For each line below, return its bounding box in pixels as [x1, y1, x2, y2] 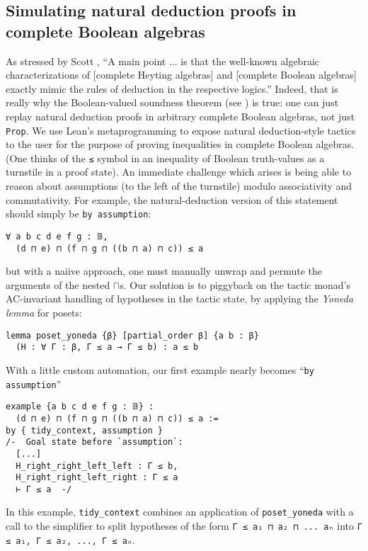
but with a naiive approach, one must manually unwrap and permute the [6, 263, 323, 278]
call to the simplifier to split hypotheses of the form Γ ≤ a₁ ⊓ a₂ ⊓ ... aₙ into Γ [6, 518, 362, 533]
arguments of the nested [6, 277, 110, 292]
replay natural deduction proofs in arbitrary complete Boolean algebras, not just [6, 108, 355, 123]
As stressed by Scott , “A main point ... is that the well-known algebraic [6, 53, 319, 68]
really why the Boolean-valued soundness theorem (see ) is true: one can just [6, 95, 339, 110]
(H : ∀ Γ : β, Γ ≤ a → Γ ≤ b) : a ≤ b [16, 342, 199, 353]
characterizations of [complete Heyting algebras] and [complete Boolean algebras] [6, 67, 357, 82]
